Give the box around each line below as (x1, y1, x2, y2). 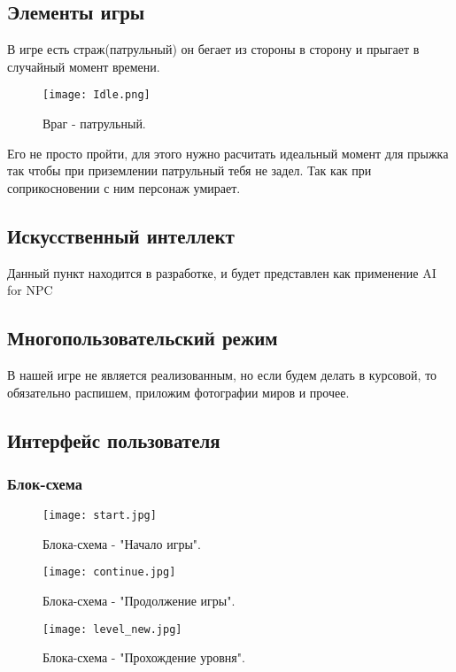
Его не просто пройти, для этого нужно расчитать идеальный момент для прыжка (7, 143, 449, 162)
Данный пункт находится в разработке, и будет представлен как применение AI (7, 263, 437, 282)
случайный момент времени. (7, 57, 160, 75)
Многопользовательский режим (7, 324, 278, 351)
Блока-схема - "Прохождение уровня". (43, 648, 245, 667)
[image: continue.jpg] (43, 566, 176, 579)
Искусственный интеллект (7, 221, 235, 249)
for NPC (7, 281, 53, 299)
